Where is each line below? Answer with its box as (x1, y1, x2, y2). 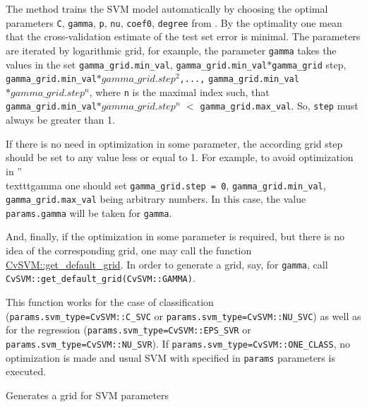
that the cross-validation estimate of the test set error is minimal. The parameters (6, 29, 361, 44)
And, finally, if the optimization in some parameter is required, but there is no (6, 229, 344, 244)
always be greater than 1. (6, 112, 115, 127)
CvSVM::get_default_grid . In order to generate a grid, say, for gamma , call (6, 256, 328, 271)
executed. (6, 364, 47, 379)
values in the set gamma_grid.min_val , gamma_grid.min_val (6, 57, 267, 71)
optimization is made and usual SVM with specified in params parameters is (6, 350, 335, 365)
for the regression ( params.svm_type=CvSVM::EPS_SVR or (6, 322, 251, 337)
